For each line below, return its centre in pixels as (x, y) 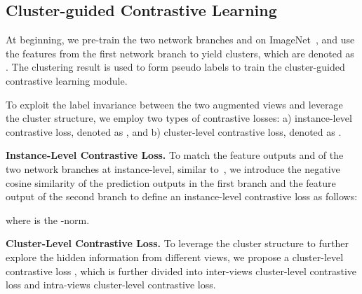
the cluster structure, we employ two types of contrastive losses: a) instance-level (179, 118)
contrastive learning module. (67, 80)
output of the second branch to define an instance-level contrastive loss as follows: (182, 196)
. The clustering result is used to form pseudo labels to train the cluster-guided (175, 67)
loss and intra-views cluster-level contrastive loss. (111, 285)
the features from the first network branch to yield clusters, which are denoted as (180, 53)
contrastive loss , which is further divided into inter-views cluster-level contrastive (181, 271)
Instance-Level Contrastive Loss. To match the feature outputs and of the (175, 155)
